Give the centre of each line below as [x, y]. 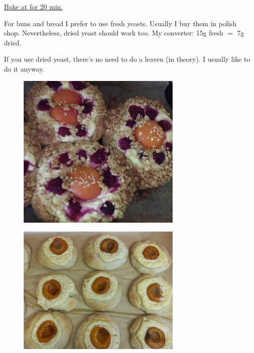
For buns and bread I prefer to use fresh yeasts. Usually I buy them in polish [120, 23]
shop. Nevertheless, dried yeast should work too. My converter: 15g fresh [114, 33]
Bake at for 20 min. [34, 6]
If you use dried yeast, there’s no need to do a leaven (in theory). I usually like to [127, 59]
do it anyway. [24, 68]
